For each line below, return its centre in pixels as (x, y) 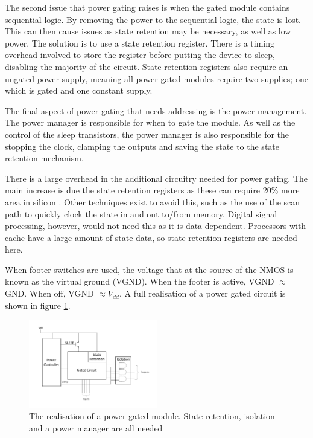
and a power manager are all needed (96, 427)
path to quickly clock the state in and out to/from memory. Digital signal (141, 214)
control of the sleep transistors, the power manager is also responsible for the (147, 134)
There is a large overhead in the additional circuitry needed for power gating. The (156, 178)
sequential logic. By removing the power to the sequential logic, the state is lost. (153, 19)
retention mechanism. (44, 158)
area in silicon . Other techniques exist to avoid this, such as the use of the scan (153, 201)
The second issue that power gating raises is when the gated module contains (147, 7)
